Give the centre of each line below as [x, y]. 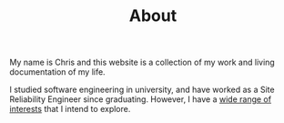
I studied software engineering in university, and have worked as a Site [142, 90]
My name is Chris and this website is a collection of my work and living [142, 62]
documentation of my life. [58, 72]
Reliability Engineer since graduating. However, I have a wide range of [140, 99]
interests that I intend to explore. [70, 109]
